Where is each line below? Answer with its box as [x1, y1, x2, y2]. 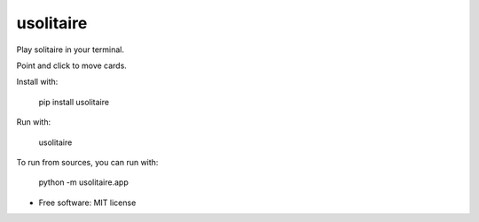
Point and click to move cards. [16, 60, 128, 71]
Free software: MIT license [38, 197, 137, 208]
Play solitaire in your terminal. [16, 44, 124, 55]
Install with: [16, 76, 59, 88]
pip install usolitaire [38, 96, 110, 107]
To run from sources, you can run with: [16, 157, 159, 167]
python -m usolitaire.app [38, 177, 129, 188]
